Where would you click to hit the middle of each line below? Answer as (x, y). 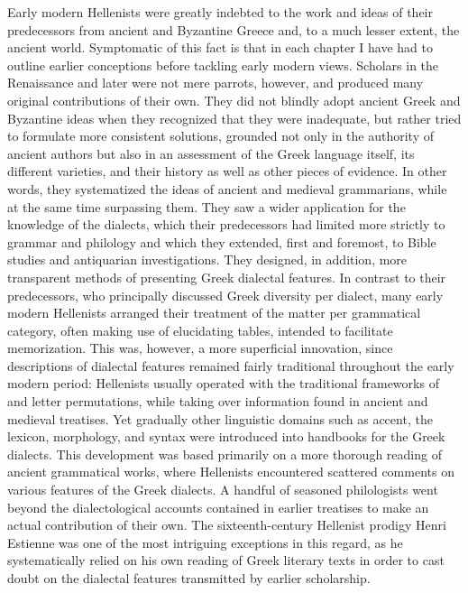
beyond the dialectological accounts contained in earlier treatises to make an (218, 507)
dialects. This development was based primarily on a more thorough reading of (225, 454)
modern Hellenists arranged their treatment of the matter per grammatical (214, 313)
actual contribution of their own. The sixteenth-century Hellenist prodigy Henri (227, 525)
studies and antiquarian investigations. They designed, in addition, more (207, 259)
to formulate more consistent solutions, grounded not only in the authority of (221, 136)
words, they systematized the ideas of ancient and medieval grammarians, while (227, 188)
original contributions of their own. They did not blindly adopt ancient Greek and (234, 100)
